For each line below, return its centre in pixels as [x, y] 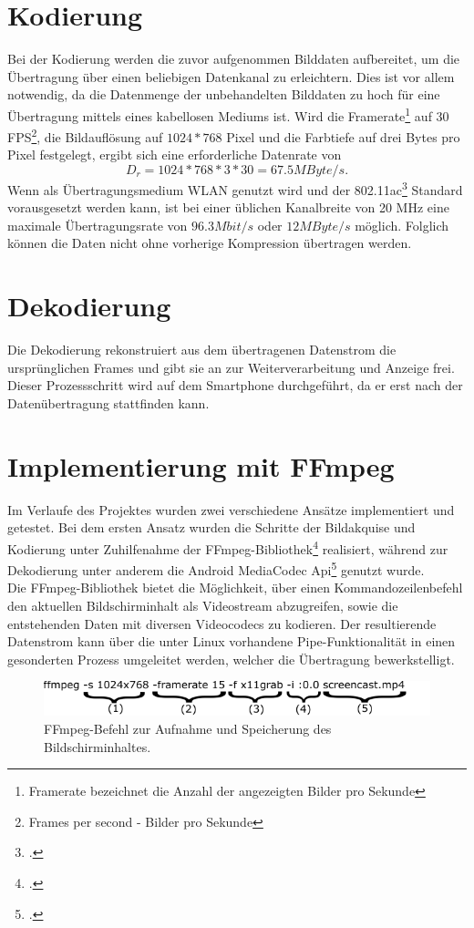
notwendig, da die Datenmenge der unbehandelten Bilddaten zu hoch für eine [224, 94]
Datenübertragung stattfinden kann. [108, 402]
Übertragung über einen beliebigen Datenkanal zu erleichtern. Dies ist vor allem [231, 76]
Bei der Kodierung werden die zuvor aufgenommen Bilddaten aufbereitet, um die [234, 59]
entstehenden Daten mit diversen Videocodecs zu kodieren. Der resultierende [222, 623]
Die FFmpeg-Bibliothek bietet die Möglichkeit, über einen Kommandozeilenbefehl [235, 588]
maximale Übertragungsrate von [98, 225]
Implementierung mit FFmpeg [201, 465]
